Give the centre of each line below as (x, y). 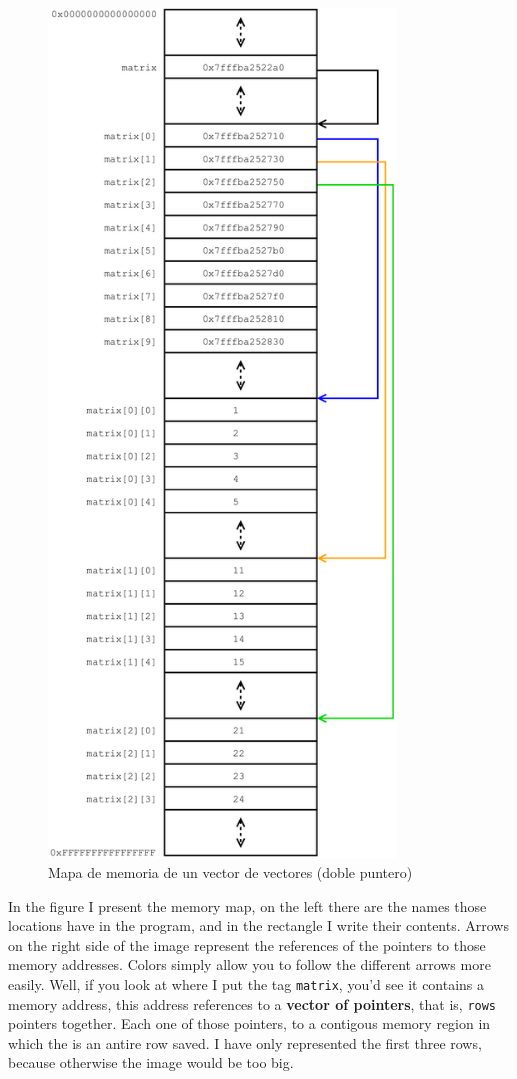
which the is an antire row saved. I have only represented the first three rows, (245, 1042)
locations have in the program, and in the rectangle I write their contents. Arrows (258, 925)
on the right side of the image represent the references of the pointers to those (247, 944)
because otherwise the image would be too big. (151, 1062)
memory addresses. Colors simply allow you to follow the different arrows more (249, 964)
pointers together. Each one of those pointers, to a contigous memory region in (249, 1023)
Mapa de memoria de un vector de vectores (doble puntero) (230, 871)
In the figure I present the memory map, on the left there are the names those (247, 905)
